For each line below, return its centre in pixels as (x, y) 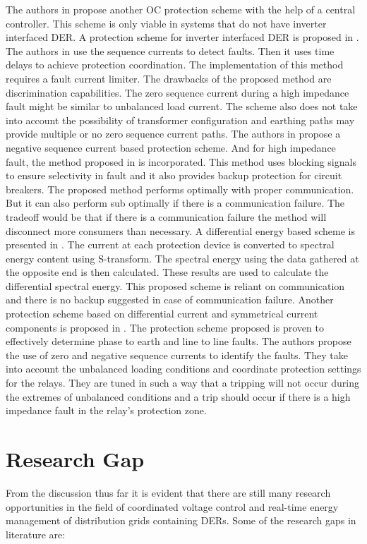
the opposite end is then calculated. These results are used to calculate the (167, 272)
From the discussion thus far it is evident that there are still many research (168, 492)
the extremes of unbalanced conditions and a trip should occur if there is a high (178, 396)
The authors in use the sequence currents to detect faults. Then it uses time (170, 50)
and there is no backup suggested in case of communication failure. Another (170, 300)
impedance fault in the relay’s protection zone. (106, 410)
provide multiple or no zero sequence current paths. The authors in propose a (173, 134)
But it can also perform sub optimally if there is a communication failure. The (175, 203)
